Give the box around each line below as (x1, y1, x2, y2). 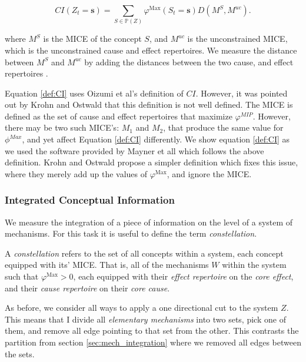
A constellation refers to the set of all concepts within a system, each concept (5, 247, 284, 259)
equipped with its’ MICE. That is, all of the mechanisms (5, 258, 209, 271)
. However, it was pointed (195, 87, 288, 99)
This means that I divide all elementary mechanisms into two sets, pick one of (5, 313, 286, 325)
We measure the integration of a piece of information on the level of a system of (5, 215, 293, 228)
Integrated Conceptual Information (5, 192, 175, 207)
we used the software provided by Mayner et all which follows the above (5, 144, 264, 157)
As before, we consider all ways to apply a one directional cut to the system (5, 301, 278, 314)
